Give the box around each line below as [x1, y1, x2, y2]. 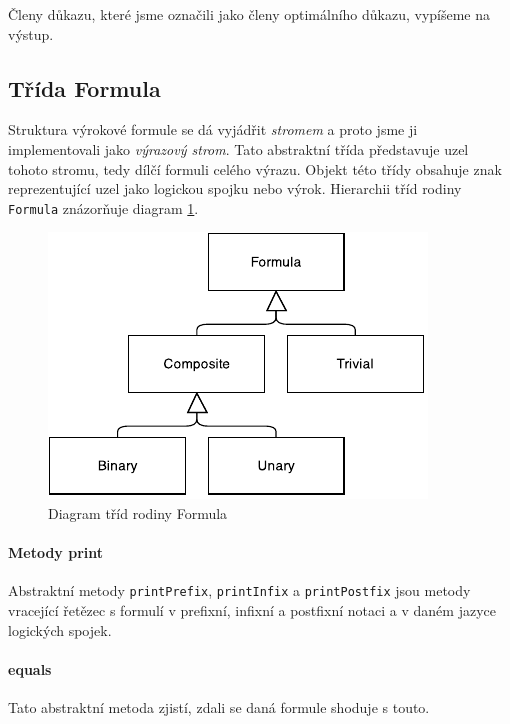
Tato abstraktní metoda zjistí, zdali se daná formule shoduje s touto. [8, 697, 430, 718]
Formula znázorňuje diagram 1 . [8, 197, 199, 218]
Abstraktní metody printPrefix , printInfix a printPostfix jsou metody [8, 580, 471, 601]
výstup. [8, 23, 54, 44]
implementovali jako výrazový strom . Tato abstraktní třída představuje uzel [8, 138, 469, 159]
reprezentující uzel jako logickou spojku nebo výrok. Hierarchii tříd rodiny [8, 178, 462, 199]
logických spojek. [8, 619, 112, 640]
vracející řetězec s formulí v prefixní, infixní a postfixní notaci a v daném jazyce [8, 600, 496, 621]
